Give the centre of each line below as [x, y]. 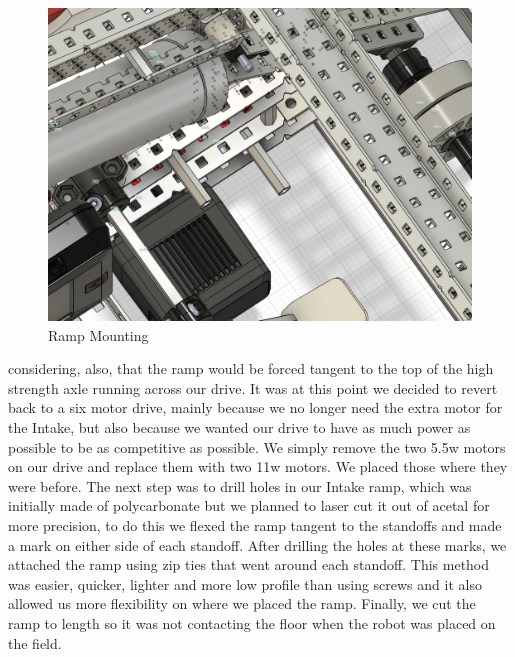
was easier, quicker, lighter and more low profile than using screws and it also [245, 583]
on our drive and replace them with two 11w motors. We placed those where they [258, 466]
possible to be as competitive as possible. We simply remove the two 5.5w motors [257, 446]
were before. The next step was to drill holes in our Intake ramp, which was [240, 485]
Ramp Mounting [98, 334]
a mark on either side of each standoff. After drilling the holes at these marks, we [257, 544]
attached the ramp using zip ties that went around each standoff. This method [249, 564]
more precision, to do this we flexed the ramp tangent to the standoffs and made [255, 524]
